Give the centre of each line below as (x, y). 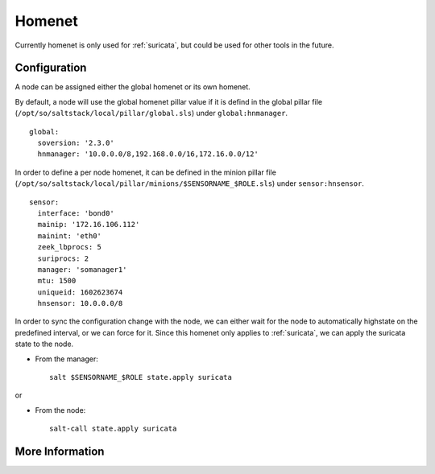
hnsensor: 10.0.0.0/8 (80, 303)
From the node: (60, 410)
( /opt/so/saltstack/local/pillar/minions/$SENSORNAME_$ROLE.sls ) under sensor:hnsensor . (189, 183)
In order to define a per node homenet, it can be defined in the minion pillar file (146, 172)
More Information (60, 452)
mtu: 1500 (57, 281)
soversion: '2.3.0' (76, 143)
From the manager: (66, 359)
